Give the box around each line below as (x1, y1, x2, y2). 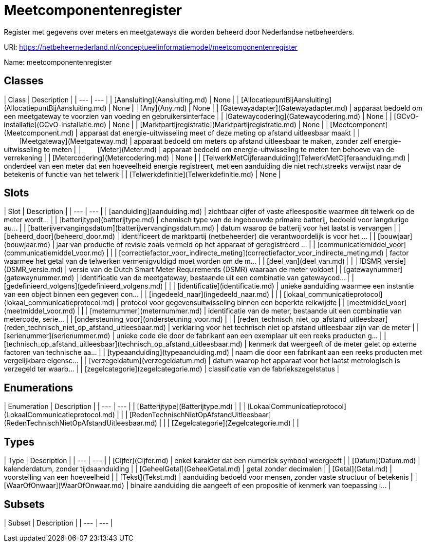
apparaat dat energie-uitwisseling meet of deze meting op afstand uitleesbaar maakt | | (79, 128, 360, 137)
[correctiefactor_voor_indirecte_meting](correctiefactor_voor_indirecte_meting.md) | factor (119, 249, 409, 257)
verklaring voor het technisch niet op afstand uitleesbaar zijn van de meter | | (172, 323, 419, 332)
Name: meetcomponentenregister (4, 58, 112, 66)
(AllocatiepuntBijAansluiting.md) (4, 103, 107, 112)
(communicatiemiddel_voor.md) (4, 249, 105, 257)
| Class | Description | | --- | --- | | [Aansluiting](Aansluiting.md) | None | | (4, 95, 239, 104)
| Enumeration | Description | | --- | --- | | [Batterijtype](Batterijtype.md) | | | (4, 402, 245, 411)
